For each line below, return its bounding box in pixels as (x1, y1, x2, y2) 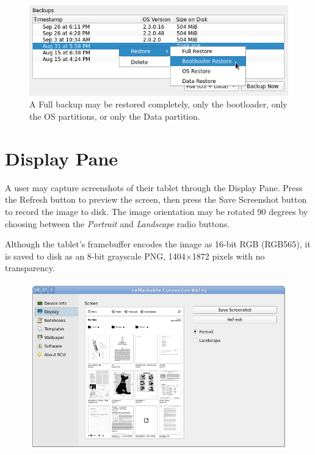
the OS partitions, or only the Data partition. (29, 110, 200, 123)
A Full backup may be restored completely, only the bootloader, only (29, 98, 288, 111)
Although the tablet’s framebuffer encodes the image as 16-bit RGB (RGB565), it (5, 238, 311, 250)
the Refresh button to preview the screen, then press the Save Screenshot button (5, 193, 307, 206)
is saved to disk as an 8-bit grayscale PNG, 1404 (5, 249, 186, 262)
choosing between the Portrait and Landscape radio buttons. (5, 217, 230, 230)
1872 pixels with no (192, 249, 265, 262)
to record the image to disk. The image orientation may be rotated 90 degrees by (5, 205, 308, 217)
